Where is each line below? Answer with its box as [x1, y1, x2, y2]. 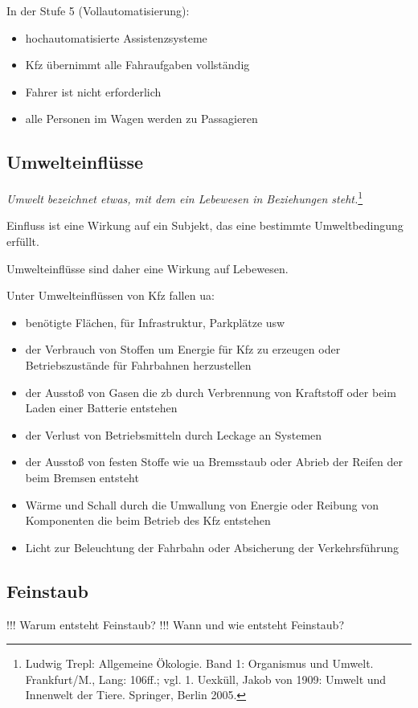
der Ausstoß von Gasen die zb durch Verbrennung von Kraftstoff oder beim [25, 383, 396, 400]
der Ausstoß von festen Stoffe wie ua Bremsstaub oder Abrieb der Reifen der [25, 453, 404, 470]
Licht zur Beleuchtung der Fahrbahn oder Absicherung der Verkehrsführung [25, 538, 400, 555]
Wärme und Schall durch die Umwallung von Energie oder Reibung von [25, 496, 379, 513]
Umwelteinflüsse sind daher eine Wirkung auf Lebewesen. [6, 260, 289, 276]
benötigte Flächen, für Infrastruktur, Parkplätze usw [25, 313, 285, 330]
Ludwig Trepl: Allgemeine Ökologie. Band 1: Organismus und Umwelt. [25, 655, 374, 672]
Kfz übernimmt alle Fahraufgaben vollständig [25, 56, 250, 73]
